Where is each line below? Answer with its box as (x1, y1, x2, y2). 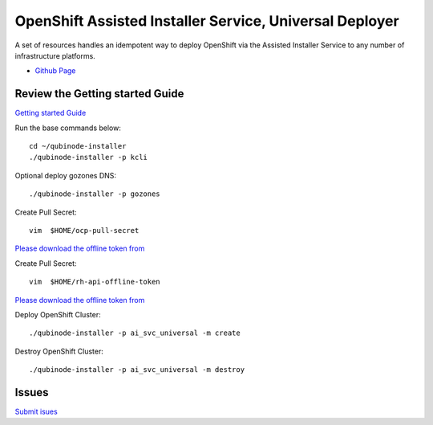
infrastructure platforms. (14, 51, 95, 60)
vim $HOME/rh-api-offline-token (29, 277, 160, 287)
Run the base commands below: (14, 123, 122, 133)
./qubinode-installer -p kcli (29, 153, 148, 162)
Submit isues (14, 407, 58, 416)
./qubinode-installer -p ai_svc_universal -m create (29, 329, 241, 337)
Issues (14, 386, 49, 399)
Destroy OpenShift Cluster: (14, 346, 103, 356)
